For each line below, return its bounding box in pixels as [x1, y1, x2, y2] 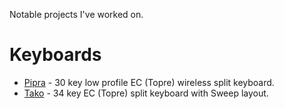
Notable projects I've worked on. [9, 9, 144, 20]
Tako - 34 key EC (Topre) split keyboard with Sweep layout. [23, 87, 269, 99]
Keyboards [9, 44, 102, 66]
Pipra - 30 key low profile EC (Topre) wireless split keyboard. [23, 76, 275, 88]
